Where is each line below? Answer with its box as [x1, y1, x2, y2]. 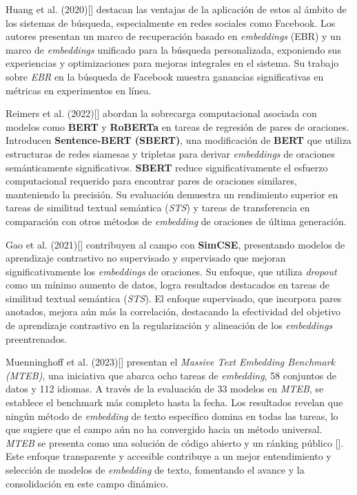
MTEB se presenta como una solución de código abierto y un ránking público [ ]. [6, 435, 344, 450]
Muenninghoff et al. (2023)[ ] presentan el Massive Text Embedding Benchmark [6, 355, 336, 369]
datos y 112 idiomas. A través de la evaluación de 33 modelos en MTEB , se [6, 381, 324, 396]
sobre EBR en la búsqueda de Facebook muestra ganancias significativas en [6, 69, 324, 83]
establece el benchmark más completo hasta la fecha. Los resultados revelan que [6, 395, 343, 410]
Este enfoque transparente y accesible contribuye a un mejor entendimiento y [6, 449, 331, 463]
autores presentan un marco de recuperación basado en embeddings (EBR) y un [6, 29, 341, 43]
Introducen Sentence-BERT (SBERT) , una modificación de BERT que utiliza [6, 133, 351, 147]
